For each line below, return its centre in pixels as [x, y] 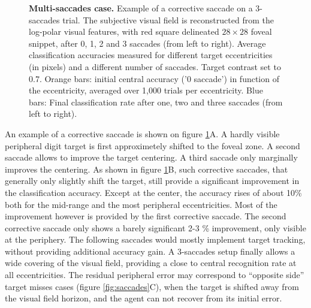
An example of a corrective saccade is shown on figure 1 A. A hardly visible [142, 133]
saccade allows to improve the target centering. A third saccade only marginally [151, 157]
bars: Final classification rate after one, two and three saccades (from [156, 102]
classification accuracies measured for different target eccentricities [151, 55]
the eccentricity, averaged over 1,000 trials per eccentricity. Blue [146, 90]
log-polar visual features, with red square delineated [124, 31]
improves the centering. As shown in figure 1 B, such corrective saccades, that [147, 169]
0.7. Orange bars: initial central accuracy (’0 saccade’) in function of [154, 78]
